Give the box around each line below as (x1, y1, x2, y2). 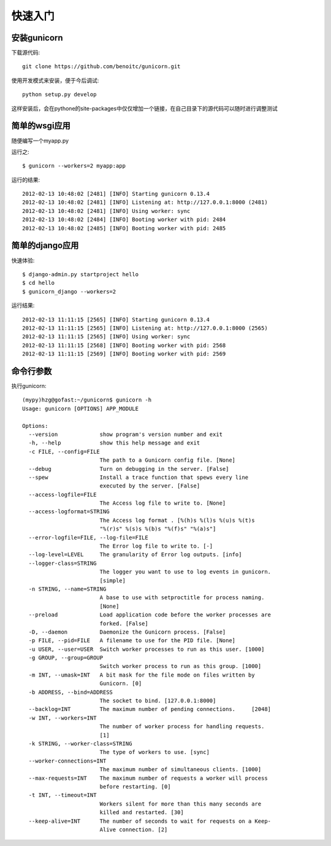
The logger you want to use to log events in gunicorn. (99, 569, 272, 575)
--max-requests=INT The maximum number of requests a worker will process (28, 774, 268, 782)
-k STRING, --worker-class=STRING (28, 740, 132, 747)
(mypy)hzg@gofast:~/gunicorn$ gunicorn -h (22, 397, 152, 403)
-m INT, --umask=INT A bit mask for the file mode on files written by (28, 671, 255, 678)
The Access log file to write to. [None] (99, 500, 226, 506)
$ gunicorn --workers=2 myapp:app (22, 163, 126, 169)
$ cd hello (22, 279, 55, 287)
